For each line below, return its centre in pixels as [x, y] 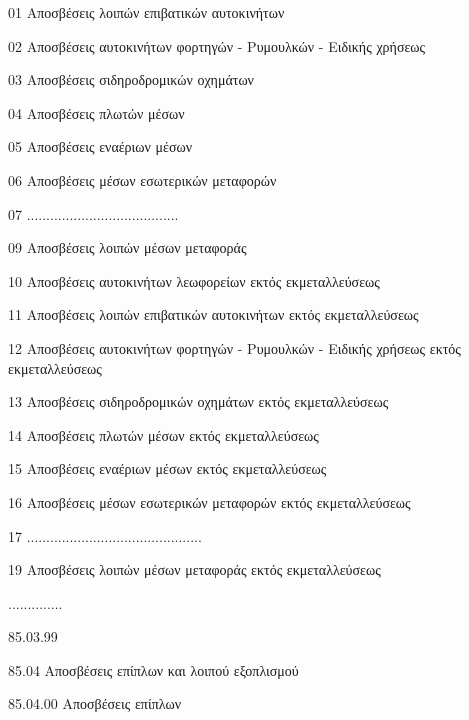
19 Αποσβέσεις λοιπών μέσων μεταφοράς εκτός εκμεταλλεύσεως [194, 569]
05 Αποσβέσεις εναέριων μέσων [100, 146]
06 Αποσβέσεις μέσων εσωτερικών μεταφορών [142, 179]
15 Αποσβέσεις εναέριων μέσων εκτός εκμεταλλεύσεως [167, 468]
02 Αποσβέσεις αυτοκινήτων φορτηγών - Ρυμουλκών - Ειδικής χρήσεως [217, 45]
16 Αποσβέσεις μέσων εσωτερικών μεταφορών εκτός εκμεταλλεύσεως [209, 501]
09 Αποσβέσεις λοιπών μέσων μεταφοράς [127, 247]
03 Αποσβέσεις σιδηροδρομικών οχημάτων [131, 79]
